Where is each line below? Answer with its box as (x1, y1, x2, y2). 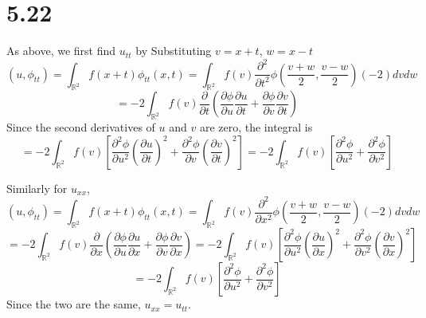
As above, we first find (6, 42, 116, 59)
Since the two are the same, (6, 296, 141, 312)
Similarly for (6, 179, 68, 196)
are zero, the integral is (199, 119, 313, 135)
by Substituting (135, 42, 212, 59)
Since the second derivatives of (6, 119, 155, 135)
